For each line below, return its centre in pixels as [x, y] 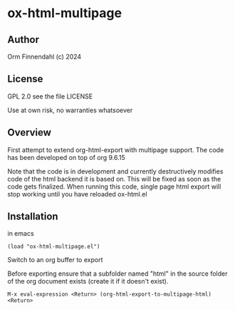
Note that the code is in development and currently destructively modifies [115, 171]
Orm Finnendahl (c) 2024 [45, 56]
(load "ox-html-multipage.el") [54, 247]
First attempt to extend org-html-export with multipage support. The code [116, 150]
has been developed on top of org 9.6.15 [67, 157]
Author [23, 40]
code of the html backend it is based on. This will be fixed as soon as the [114, 179]
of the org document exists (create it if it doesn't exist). [88, 281]
